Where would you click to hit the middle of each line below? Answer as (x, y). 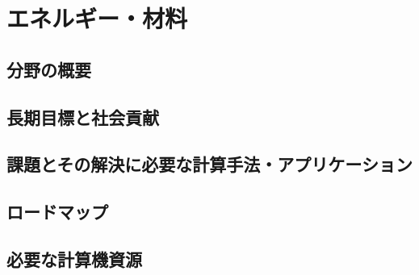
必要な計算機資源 (74, 258)
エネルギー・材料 (97, 18)
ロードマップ (57, 212)
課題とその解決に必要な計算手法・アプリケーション (209, 164)
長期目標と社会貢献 (83, 117)
